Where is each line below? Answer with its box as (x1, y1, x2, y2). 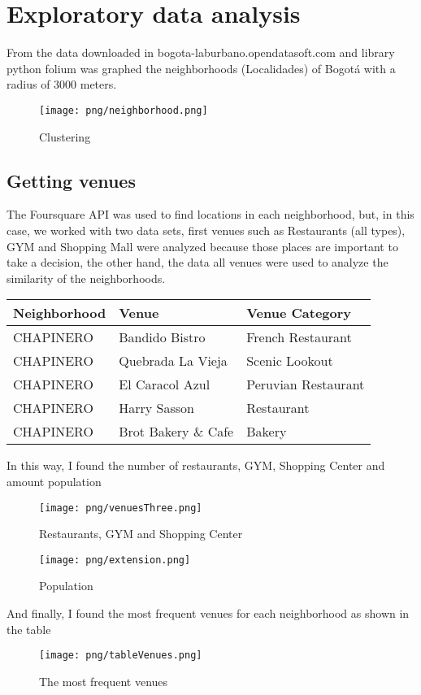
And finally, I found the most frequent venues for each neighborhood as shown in (7, 605, 410, 622)
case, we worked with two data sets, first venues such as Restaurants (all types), (7, 221, 406, 238)
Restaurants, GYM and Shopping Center (39, 525, 243, 542)
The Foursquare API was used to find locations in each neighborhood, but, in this (7, 206, 414, 223)
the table (7, 620, 51, 637)
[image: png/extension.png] (39, 554, 191, 566)
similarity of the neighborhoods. (7, 269, 166, 286)
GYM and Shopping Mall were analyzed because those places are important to (7, 237, 398, 254)
